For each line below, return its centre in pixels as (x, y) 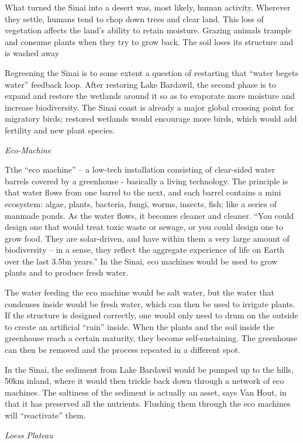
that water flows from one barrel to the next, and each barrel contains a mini (143, 192)
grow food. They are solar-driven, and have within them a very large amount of (147, 238)
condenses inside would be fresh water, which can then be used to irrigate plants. (150, 303)
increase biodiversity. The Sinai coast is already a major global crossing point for (149, 107)
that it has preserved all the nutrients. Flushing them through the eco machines (148, 403)
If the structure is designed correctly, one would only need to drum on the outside (151, 315)
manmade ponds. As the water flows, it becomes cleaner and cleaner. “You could (149, 215)
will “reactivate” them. (45, 415)
